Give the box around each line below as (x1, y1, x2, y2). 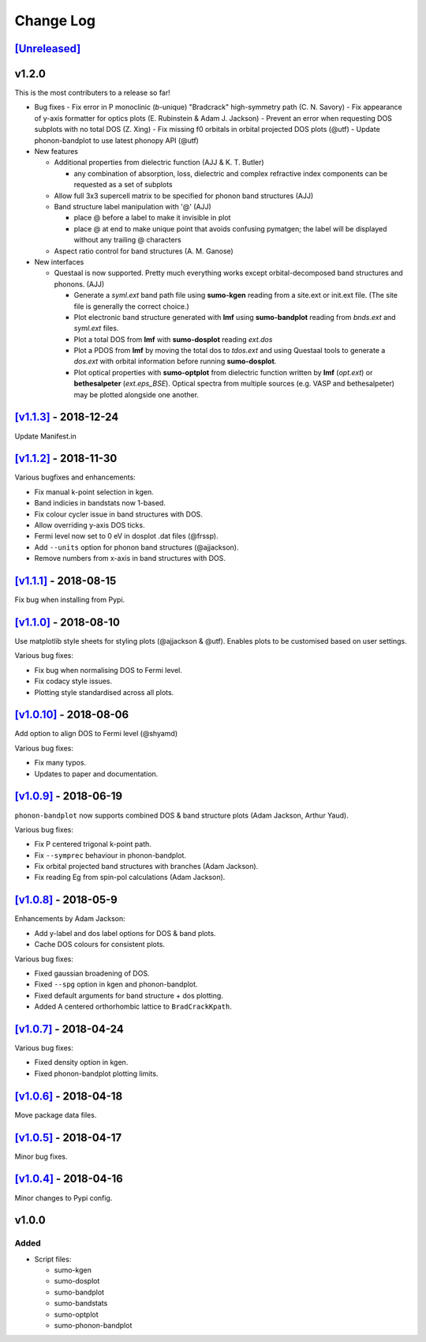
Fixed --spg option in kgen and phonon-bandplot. (34, 979, 198, 989)
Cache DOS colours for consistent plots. (34, 940, 166, 949)
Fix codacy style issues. (34, 676, 113, 686)
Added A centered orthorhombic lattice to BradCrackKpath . (34, 1002, 233, 1011)
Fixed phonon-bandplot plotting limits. (34, 1069, 159, 1078)
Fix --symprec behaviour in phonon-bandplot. (34, 850, 187, 860)
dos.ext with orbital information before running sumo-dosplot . (73, 356, 277, 367)
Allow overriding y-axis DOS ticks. (34, 521, 145, 529)
